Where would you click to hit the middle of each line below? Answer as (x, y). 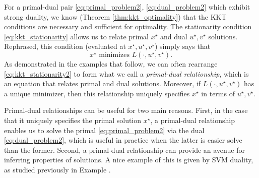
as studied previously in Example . (57, 169)
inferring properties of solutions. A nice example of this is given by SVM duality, (129, 160)
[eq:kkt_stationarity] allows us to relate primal (76, 36)
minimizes (114, 55)
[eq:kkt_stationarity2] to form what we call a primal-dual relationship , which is (126, 73)
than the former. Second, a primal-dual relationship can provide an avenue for (124, 150)
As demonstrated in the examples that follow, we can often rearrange (111, 63)
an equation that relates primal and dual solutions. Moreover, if (103, 83)
